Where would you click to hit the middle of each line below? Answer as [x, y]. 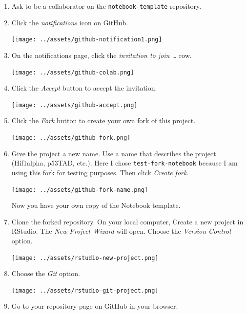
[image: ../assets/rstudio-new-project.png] [85, 258]
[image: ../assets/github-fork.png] [71, 138]
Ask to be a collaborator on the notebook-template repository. [106, 6]
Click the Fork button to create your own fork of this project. [103, 120]
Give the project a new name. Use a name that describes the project [114, 153]
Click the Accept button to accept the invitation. [84, 88]
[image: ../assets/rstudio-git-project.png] [85, 290]
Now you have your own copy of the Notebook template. [96, 205]
